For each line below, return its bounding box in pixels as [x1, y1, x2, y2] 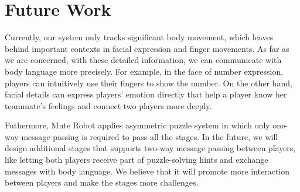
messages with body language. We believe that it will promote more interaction [5, 165, 290, 177]
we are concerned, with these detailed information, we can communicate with [5, 54, 282, 66]
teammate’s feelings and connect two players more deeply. [5, 99, 212, 111]
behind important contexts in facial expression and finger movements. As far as [5, 42, 289, 54]
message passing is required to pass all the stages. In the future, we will [21, 130, 278, 142]
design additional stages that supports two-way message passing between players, [5, 142, 296, 154]
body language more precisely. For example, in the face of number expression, [5, 65, 284, 77]
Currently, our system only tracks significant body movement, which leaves [5, 31, 274, 43]
